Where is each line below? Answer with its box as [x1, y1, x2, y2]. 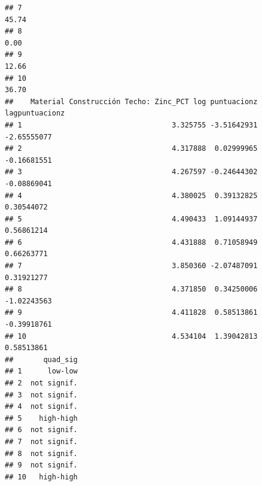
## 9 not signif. [5, 461, 78, 470]
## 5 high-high [5, 414, 78, 423]
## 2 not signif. [5, 379, 78, 387]
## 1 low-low [5, 367, 78, 376]
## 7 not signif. [5, 437, 78, 446]
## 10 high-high [5, 472, 78, 481]
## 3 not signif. [5, 390, 78, 399]
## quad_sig [5, 355, 78, 364]
